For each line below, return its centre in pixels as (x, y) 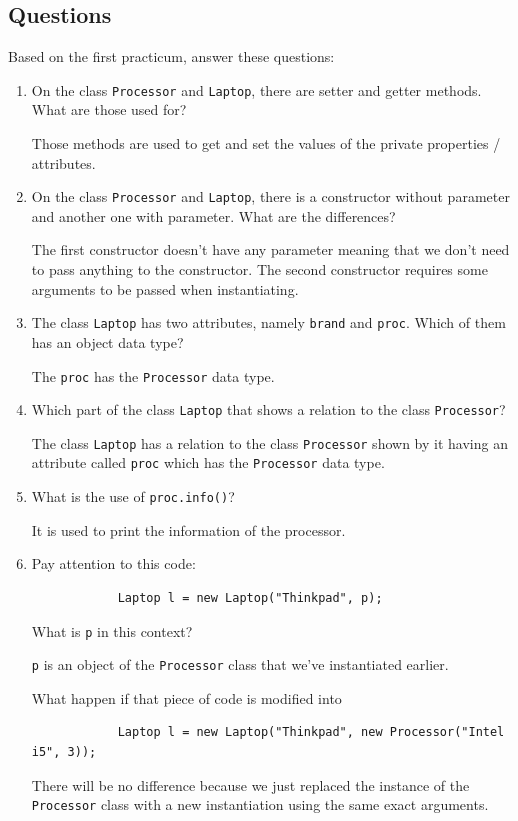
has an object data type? (107, 341)
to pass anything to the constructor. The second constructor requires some (259, 269)
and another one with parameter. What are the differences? (213, 215)
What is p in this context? (112, 630)
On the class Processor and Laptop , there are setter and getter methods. (256, 89)
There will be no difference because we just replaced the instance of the (250, 784)
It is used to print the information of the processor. (188, 529)
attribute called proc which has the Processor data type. (208, 462)
